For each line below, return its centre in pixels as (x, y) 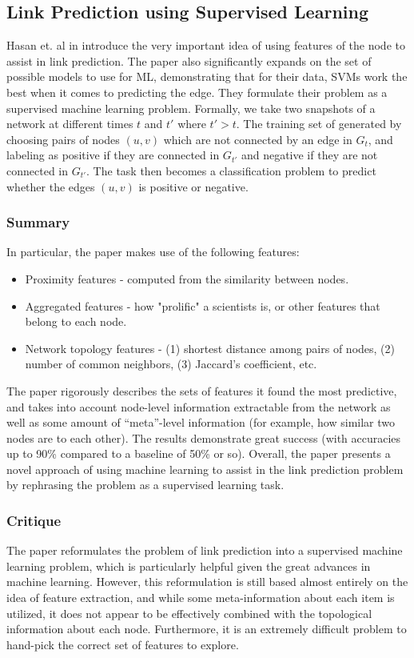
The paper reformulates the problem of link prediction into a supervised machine (205, 550)
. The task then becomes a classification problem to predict (231, 170)
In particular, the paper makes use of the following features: (153, 252)
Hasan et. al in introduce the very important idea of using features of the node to (206, 45)
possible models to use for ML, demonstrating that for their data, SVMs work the (207, 76)
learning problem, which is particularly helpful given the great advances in (189, 566)
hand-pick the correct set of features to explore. (123, 644)
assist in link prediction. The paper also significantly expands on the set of (189, 60)
